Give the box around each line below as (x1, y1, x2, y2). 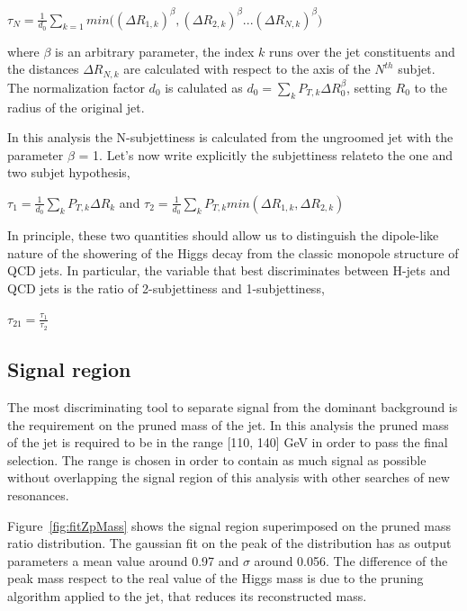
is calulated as (165, 77, 243, 96)
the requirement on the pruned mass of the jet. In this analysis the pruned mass (7, 415, 449, 434)
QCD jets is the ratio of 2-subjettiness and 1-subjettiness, (7, 278, 325, 297)
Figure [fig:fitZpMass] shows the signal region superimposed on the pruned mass (7, 516, 452, 535)
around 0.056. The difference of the (254, 551, 448, 570)
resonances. (7, 485, 69, 504)
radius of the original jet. (7, 97, 145, 116)
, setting (346, 77, 391, 96)
